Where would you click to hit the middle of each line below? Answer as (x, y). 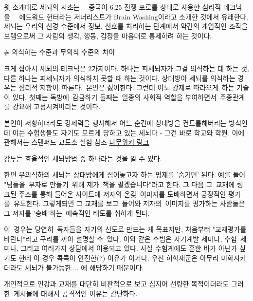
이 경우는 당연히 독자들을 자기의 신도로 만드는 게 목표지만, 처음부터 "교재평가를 (125, 229)
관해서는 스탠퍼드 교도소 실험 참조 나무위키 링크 (77, 142)
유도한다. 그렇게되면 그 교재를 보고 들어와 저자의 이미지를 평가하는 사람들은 (129, 203)
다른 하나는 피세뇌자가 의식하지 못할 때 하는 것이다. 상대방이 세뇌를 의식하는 (120, 78)
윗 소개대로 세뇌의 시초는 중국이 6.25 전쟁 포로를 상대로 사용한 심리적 (113, 7)
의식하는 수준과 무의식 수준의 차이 (63, 52)
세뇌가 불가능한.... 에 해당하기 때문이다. (84, 267)
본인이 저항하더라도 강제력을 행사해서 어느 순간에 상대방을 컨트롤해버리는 (115, 122)
